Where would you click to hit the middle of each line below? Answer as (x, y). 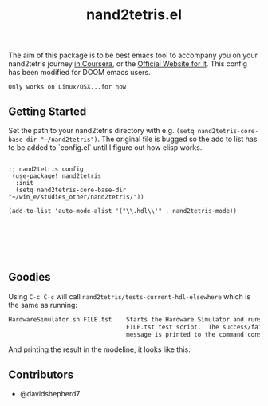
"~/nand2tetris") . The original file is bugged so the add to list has (149, 139)
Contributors (41, 374)
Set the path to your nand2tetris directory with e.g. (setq (101, 130)
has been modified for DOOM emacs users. (80, 73)
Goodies (30, 277)
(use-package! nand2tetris (57, 176)
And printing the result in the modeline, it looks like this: (99, 349)
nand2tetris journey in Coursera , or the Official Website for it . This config (128, 64)
